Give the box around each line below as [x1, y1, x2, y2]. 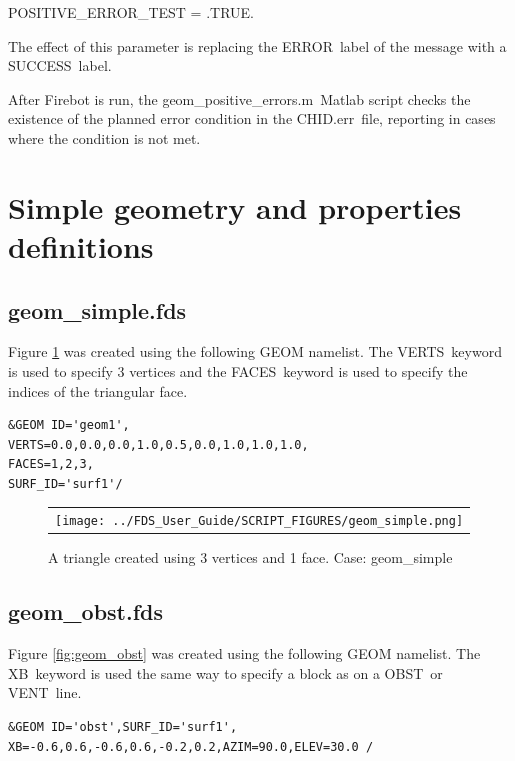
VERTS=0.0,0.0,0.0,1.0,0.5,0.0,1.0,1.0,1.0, [8, 437, 309, 452]
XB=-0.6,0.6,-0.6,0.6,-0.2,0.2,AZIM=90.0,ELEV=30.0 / [8, 739, 374, 754]
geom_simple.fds [8, 294, 187, 325]
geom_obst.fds [8, 596, 164, 627]
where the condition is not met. [8, 127, 201, 148]
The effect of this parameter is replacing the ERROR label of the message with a [8, 35, 507, 56]
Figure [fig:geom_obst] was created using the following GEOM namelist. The [8, 643, 481, 664]
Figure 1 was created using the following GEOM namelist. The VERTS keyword [8, 341, 502, 362]
